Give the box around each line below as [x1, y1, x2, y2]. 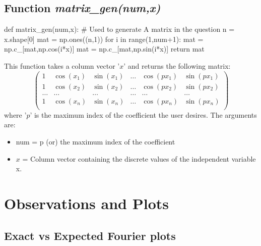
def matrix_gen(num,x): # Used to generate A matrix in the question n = [4, 24, 235, 34]
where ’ [4, 109, 27, 120]
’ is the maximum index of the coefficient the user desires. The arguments [30, 109, 257, 120]
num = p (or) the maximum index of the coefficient [16, 136, 175, 146]
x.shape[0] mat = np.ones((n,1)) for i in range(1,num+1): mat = [4, 33, 204, 44]
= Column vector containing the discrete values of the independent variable [22, 153, 256, 164]
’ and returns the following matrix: [123, 60, 231, 71]
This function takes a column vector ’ [4, 60, 120, 71]
